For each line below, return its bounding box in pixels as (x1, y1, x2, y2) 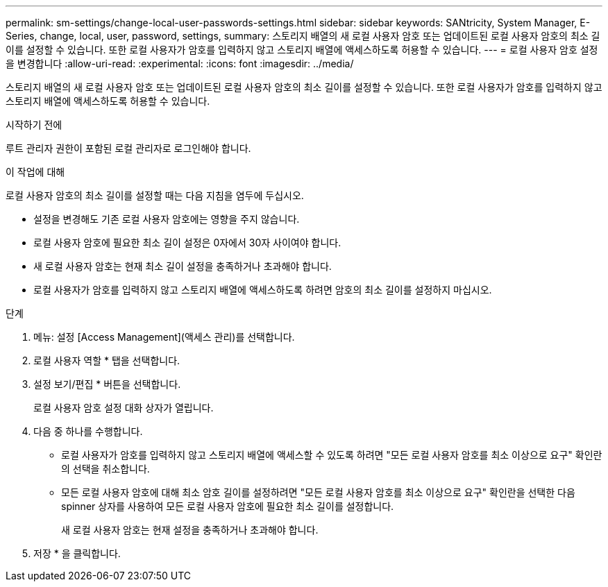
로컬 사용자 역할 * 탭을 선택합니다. (33, 355, 180, 366)
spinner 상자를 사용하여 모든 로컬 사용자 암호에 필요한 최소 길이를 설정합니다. (61, 500, 394, 512)
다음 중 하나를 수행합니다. (33, 425, 143, 437)
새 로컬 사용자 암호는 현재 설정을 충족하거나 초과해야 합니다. (61, 524, 319, 536)
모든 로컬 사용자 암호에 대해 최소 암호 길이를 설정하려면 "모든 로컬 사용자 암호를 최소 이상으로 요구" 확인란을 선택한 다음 (61, 486, 575, 498)
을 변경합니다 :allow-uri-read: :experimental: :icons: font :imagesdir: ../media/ (6, 58, 354, 69)
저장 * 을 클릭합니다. (33, 547, 121, 559)
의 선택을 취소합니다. (61, 463, 150, 475)
